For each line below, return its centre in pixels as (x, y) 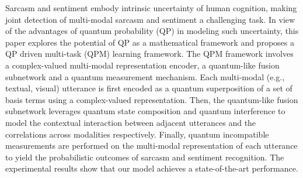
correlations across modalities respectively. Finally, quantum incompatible (137, 134)
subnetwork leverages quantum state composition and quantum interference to (145, 111)
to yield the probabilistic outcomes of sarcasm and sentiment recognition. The (145, 157)
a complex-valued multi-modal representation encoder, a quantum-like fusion (142, 65)
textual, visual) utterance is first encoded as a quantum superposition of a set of (149, 88)
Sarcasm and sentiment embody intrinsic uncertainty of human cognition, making (151, 8)
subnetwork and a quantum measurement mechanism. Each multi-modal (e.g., (145, 76)
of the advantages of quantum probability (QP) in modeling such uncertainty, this (152, 31)
